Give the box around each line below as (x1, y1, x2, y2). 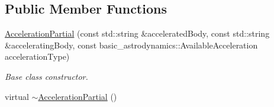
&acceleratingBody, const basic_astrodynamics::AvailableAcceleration (5, 38, 258, 51)
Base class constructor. (5, 70, 88, 82)
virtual (5, 90, 29, 102)
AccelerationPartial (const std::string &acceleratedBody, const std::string (5, 27, 270, 40)
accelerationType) (5, 50, 70, 63)
